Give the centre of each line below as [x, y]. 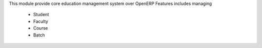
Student [41, 15]
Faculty [41, 21]
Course [41, 28]
